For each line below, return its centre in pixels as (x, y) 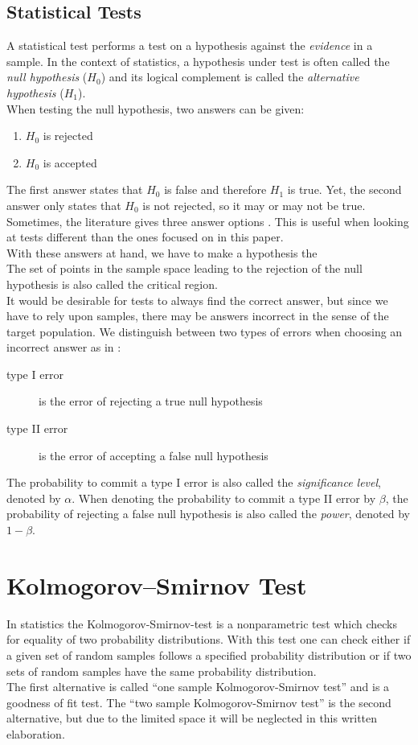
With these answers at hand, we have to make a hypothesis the (162, 252)
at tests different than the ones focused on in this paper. (145, 237)
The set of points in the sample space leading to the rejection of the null (184, 268)
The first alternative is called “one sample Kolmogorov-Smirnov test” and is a (198, 687)
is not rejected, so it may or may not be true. (254, 205)
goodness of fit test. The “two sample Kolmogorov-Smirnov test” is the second (199, 702)
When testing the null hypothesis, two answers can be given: (156, 108)
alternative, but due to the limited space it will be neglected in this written (192, 718)
